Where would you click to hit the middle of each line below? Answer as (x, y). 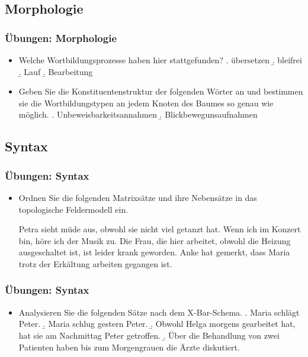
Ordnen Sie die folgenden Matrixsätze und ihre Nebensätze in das (138, 197)
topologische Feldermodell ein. (73, 209)
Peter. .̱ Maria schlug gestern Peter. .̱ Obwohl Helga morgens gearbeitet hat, (157, 324)
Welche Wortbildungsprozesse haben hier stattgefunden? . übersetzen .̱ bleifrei (160, 60)
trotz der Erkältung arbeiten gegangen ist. (95, 263)
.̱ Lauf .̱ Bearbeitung (56, 71)
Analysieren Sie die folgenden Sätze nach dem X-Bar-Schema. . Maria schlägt (159, 312)
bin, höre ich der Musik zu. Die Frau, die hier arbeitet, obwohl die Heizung (155, 240)
